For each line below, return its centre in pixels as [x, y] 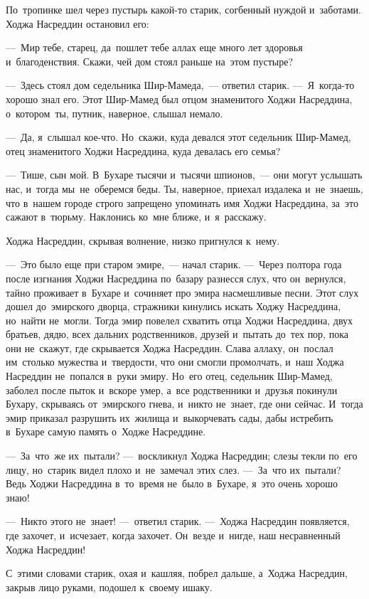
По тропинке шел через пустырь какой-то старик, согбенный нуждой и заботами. [183, 9]
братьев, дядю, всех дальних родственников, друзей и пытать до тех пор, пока [177, 334]
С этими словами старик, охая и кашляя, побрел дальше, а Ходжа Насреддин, [177, 573]
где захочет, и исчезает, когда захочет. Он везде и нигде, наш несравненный [173, 535]
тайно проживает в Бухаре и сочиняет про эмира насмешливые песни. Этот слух [182, 292]
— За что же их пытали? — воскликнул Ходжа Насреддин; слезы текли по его [182, 456]
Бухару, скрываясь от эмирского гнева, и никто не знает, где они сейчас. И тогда [184, 404]
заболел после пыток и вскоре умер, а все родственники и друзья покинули [172, 389]
